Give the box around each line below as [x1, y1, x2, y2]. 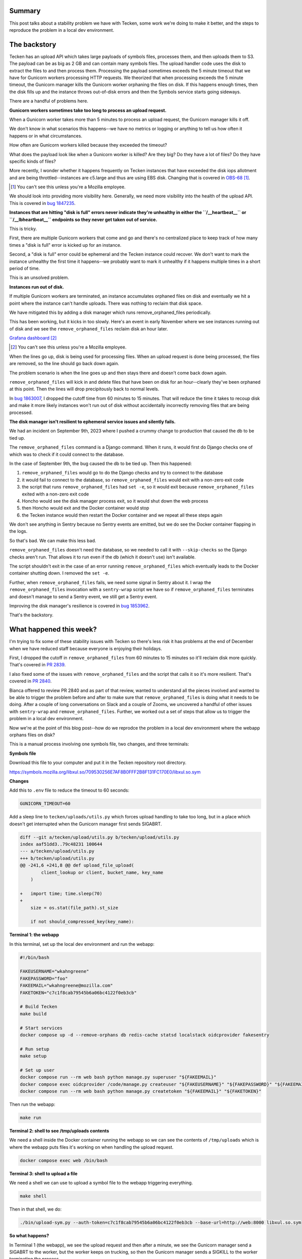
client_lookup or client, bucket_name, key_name [41, 869, 164, 875]
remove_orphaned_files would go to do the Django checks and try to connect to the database [22, 470, 223, 476]
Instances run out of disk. [9, 284, 64, 290]
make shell [20, 1194, 47, 1199]
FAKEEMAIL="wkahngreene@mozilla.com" [20, 983, 113, 989]
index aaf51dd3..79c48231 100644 [20, 842, 103, 847]
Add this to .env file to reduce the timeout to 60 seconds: [9, 787, 129, 793]
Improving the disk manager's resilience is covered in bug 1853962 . [9, 602, 150, 609]
